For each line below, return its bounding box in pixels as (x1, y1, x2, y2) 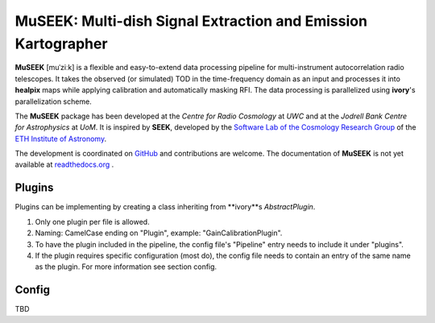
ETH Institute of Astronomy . (14, 134, 107, 143)
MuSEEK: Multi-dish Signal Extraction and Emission (14, 12, 368, 30)
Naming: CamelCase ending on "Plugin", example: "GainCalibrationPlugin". (35, 228, 283, 238)
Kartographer (14, 35, 108, 52)
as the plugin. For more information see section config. (35, 262, 217, 271)
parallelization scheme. (14, 97, 92, 106)
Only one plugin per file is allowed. (35, 217, 150, 226)
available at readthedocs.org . (14, 159, 114, 169)
